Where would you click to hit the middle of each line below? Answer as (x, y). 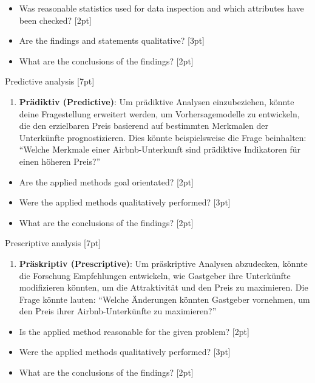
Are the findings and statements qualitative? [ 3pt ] (112, 40)
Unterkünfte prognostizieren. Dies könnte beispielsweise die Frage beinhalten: (163, 137)
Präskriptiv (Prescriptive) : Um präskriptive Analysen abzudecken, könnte (163, 263)
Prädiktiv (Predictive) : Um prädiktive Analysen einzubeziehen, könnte (157, 101)
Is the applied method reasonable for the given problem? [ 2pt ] (134, 331)
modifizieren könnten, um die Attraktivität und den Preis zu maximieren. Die (164, 287)
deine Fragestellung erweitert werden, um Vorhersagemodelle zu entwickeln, (159, 113)
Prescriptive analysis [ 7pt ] (53, 243)
